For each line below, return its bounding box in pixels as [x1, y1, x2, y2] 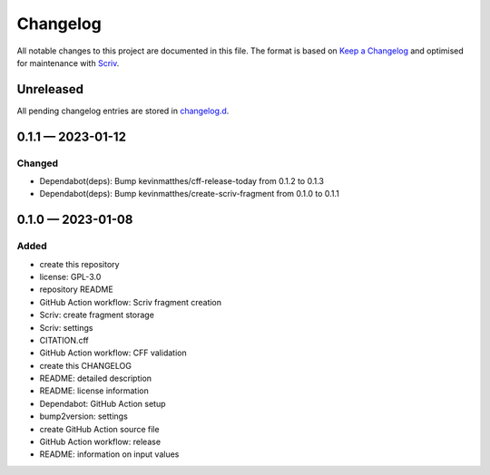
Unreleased [16, 82, 84, 97]
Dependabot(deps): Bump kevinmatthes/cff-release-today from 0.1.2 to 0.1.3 [39, 176, 324, 186]
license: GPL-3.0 [39, 271, 102, 282]
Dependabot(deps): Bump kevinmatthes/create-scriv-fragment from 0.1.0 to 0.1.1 [39, 189, 339, 199]
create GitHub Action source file [39, 423, 160, 434]
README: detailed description [39, 373, 152, 384]
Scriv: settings [39, 322, 93, 333]
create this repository [39, 258, 120, 269]
